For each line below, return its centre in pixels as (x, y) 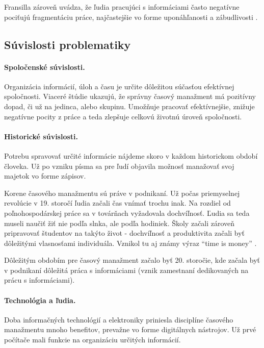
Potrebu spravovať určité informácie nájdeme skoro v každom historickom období (131, 155)
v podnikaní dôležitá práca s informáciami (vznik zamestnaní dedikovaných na (126, 270)
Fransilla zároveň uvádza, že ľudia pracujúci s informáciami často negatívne (122, 7)
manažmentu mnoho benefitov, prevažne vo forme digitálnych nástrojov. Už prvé (130, 329)
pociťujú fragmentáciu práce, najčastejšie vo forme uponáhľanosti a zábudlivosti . (131, 17)
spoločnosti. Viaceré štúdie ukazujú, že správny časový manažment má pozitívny (130, 96)
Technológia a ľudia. (40, 300)
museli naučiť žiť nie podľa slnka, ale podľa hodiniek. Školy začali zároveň (120, 223)
